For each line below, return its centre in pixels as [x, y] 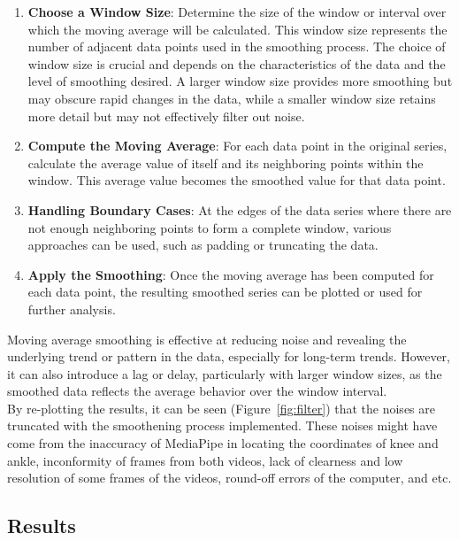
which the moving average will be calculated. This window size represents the [237, 29]
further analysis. [72, 309]
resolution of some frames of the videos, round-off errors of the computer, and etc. [229, 478]
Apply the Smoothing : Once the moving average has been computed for [231, 274]
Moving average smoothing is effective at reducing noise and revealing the [207, 339]
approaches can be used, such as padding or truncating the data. [203, 245]
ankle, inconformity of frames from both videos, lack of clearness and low [205, 460]
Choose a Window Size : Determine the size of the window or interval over [237, 12]
